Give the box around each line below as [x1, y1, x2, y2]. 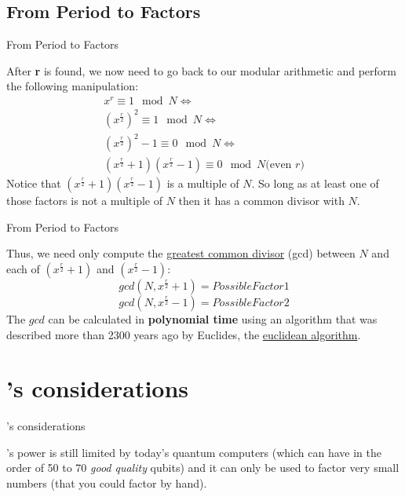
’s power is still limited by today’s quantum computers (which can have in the [6, 444, 382, 460]
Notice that [6, 175, 61, 192]
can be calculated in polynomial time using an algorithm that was [48, 310, 378, 327]
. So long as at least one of [251, 175, 379, 192]
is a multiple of [166, 175, 239, 192]
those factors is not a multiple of [6, 192, 162, 209]
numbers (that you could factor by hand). [6, 475, 207, 492]
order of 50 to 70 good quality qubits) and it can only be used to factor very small [6, 459, 400, 476]
